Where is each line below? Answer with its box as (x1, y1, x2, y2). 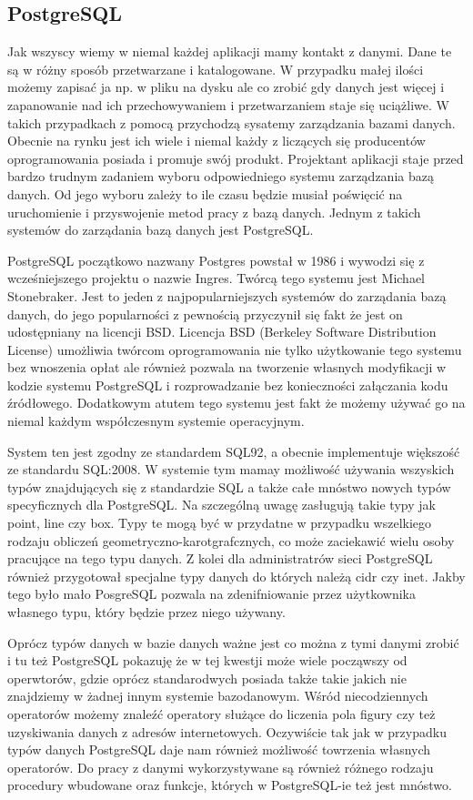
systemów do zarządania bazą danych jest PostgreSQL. (7, 220, 314, 239)
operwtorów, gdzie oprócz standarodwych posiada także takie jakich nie (7, 668, 407, 687)
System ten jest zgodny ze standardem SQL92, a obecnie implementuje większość (7, 441, 460, 461)
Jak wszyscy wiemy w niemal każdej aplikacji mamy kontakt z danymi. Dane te (7, 42, 452, 61)
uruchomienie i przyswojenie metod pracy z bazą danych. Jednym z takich (7, 202, 421, 221)
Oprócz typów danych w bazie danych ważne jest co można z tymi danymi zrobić (7, 633, 459, 652)
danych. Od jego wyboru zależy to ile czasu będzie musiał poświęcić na (7, 184, 403, 203)
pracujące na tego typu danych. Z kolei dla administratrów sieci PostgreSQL (7, 549, 433, 568)
